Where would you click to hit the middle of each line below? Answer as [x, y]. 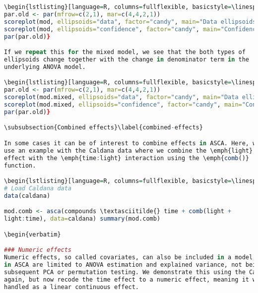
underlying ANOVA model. [45, 67]
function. [20, 165]
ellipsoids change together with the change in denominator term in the [127, 59]
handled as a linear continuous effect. [72, 287]
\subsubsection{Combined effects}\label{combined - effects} [103, 128]
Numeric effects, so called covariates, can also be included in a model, [130, 258]
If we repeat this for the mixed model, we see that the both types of [125, 52]
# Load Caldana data [38, 188]
